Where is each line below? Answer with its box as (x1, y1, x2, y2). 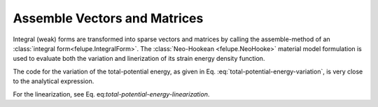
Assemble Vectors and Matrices (13, 10, 204, 26)
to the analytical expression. (13, 77, 94, 85)
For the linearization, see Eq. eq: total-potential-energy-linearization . (13, 90, 210, 98)
